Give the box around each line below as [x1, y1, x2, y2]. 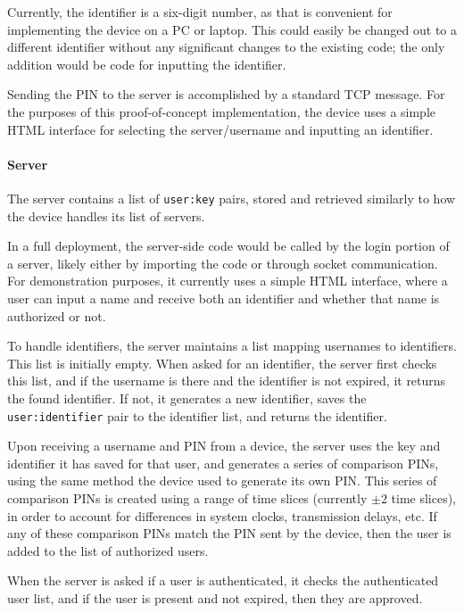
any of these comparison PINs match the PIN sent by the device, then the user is [7, 524, 452, 543]
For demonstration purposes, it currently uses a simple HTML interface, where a [7, 271, 448, 290]
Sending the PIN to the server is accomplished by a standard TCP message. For [7, 85, 445, 104]
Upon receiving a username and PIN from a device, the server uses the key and [7, 436, 441, 455]
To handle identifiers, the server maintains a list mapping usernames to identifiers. [7, 336, 457, 355]
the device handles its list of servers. [7, 206, 205, 225]
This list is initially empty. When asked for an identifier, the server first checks [7, 353, 437, 372]
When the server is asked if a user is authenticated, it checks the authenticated [7, 571, 439, 590]
